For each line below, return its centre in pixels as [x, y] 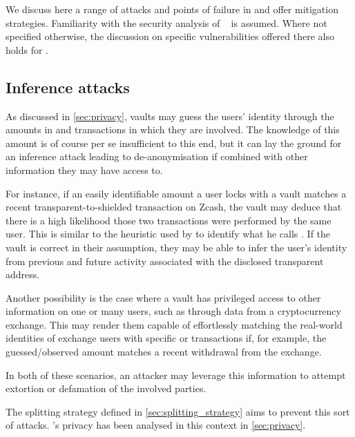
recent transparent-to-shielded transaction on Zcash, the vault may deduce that [174, 207]
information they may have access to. [84, 169]
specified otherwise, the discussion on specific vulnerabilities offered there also [170, 36]
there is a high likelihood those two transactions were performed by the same [169, 220]
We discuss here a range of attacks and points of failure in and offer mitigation [172, 9]
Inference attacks [68, 87]
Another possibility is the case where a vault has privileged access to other [163, 297]
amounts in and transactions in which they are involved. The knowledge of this [173, 129]
